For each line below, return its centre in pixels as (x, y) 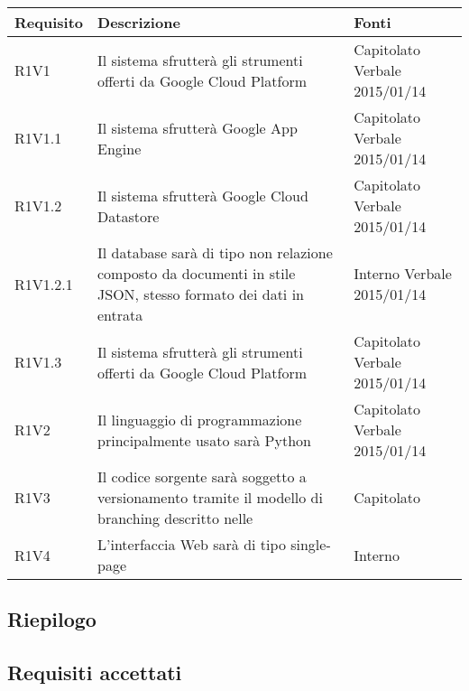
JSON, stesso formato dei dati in (201, 294)
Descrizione (139, 22)
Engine (120, 148)
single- (311, 544)
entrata (120, 315)
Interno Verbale (403, 273)
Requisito (49, 22)
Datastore (129, 216)
